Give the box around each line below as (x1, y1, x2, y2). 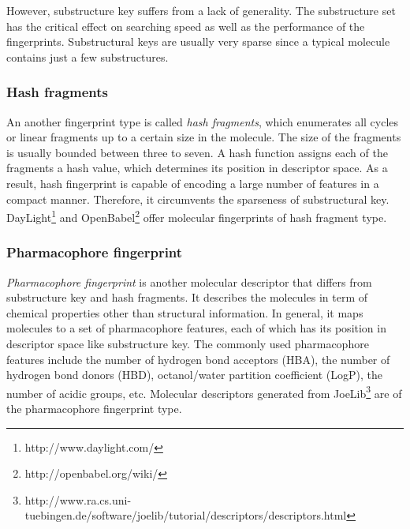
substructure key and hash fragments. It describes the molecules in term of (6, 289, 368, 306)
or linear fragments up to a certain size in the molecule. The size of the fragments (6, 129, 401, 145)
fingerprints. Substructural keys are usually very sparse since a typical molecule (6, 33, 390, 50)
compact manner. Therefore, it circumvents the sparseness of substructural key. (6, 190, 389, 207)
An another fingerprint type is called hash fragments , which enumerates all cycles (6, 113, 399, 129)
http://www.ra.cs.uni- (24, 491, 132, 508)
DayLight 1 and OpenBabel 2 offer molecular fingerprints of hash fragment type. (6, 207, 387, 225)
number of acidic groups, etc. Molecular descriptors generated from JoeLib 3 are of (6, 382, 402, 401)
